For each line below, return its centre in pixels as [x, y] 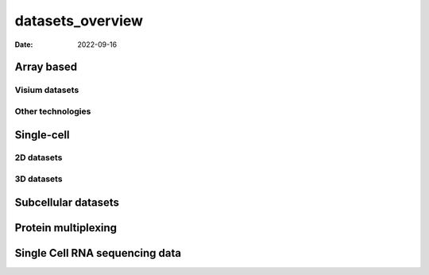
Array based [46, 67]
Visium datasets [47, 90]
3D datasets [39, 179]
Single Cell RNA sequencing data [98, 253]
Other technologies [53, 111]
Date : [24, 45]
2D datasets [39, 157]
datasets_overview [79, 21]
